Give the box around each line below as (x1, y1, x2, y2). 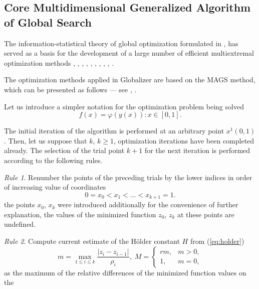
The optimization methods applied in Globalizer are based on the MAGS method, (4, 74, 255, 85)
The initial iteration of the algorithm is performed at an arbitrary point (4, 125, 224, 136)
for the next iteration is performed (144, 145, 250, 156)
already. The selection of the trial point (4, 145, 125, 156)
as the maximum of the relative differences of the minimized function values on (4, 267, 246, 277)
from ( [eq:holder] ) (190, 235, 244, 246)
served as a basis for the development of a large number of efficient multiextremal (4, 48, 254, 58)
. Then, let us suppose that (4, 135, 87, 146)
